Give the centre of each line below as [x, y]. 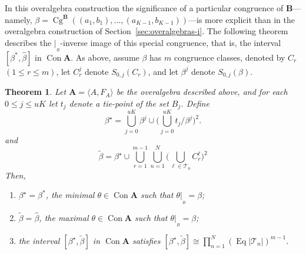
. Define [195, 103]
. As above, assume [105, 57]
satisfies [146, 240]
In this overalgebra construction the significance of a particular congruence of [144, 8]
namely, [19, 19]
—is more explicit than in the [242, 19]
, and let [163, 71]
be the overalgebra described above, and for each [202, 92]
